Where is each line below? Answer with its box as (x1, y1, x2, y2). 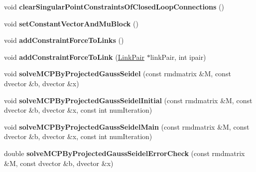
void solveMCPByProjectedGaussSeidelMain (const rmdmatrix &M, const (4, 121, 250, 132)
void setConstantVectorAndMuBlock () (4, 18, 138, 28)
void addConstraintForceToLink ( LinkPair (4, 51, 144, 62)
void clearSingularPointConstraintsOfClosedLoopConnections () (4, 1, 224, 11)
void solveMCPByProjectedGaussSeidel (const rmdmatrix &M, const (4, 68, 231, 79)
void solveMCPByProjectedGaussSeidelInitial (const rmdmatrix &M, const (4, 95, 253, 105)
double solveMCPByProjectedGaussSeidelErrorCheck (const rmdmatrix (4, 148, 245, 158)
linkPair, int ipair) (150, 51, 206, 62)
